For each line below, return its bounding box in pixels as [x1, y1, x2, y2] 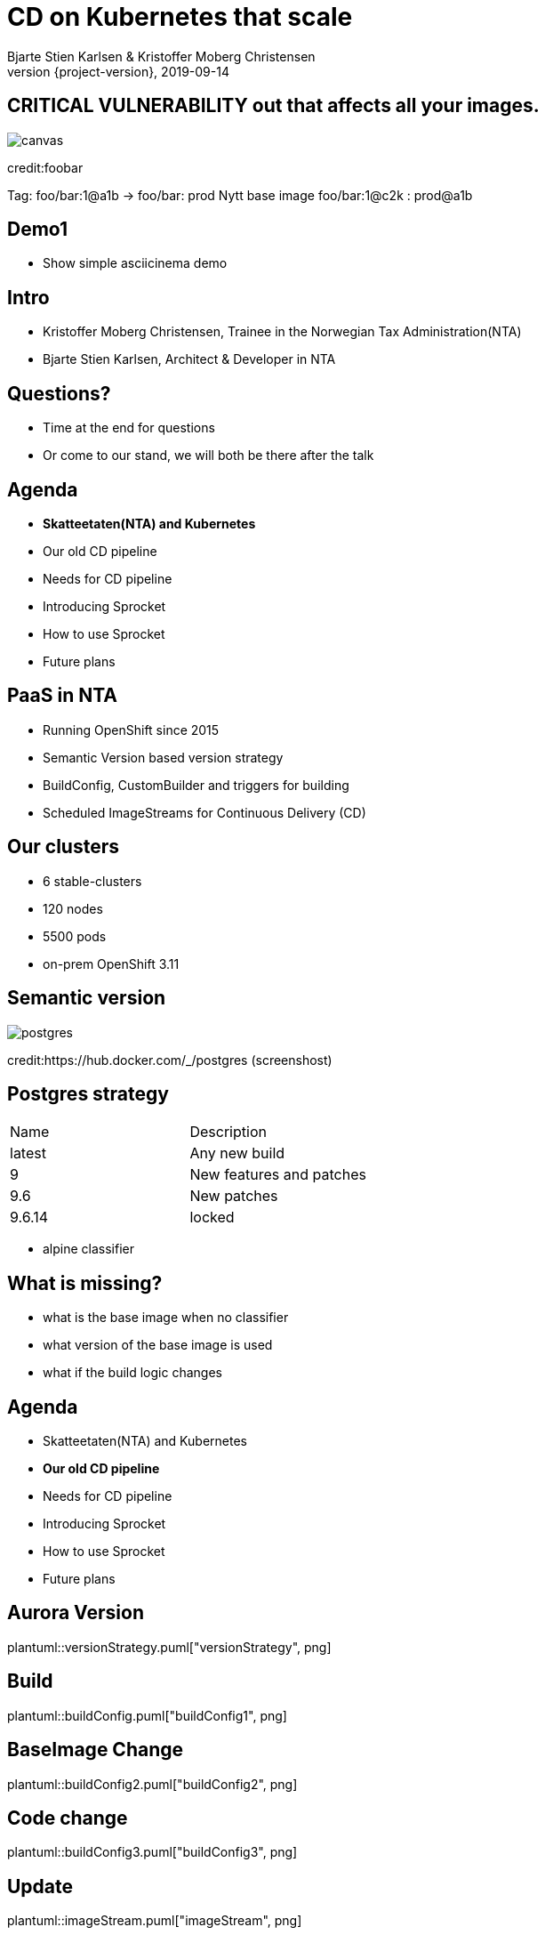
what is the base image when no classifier [43, 1310, 289, 1326]
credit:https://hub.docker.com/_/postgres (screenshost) [7, 1052, 333, 1068]
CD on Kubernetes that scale [7, 2, 353, 32]
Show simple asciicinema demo [43, 255, 228, 271]
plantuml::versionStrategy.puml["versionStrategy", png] [7, 1639, 332, 1655]
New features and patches [189, 1165, 366, 1184]
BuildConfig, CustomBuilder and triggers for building [43, 777, 349, 793]
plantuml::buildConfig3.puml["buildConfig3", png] [7, 1844, 298, 1860]
